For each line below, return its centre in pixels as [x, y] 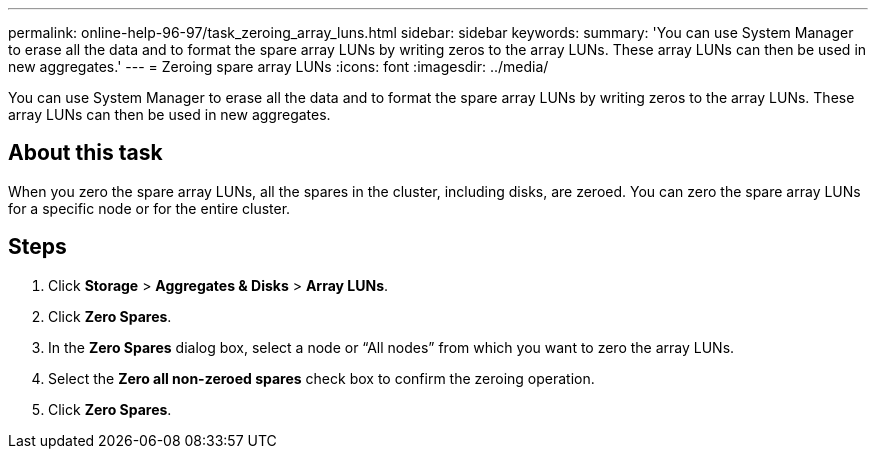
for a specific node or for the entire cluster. [149, 208]
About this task [85, 153]
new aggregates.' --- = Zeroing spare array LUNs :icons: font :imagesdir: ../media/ [278, 66]
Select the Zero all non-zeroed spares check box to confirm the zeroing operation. [321, 378]
